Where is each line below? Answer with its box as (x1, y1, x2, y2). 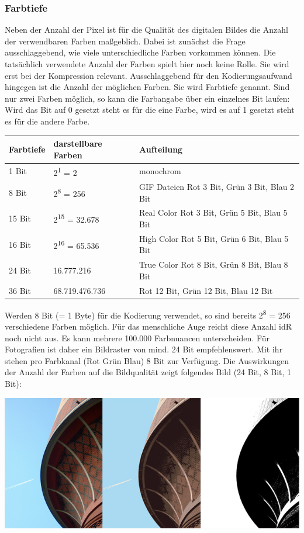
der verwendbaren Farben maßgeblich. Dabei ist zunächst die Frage (5, 34, 246, 47)
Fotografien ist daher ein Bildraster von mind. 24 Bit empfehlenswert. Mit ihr (5, 343, 283, 355)
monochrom (139, 165, 181, 177)
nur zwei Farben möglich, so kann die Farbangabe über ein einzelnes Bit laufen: (5, 92, 290, 104)
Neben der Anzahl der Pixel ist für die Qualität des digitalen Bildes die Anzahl (5, 23, 288, 36)
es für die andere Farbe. (5, 115, 90, 127)
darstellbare (53, 137, 102, 150)
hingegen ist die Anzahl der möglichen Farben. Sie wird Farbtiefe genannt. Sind (5, 81, 290, 93)
